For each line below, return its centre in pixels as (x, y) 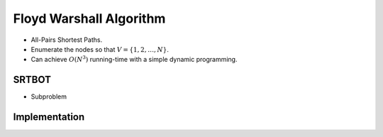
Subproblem (49, 97)
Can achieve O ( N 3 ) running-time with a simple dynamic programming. (134, 59)
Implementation (49, 117)
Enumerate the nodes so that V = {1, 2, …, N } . (100, 49)
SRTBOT (32, 80)
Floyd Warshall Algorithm (89, 18)
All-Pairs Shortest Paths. (67, 40)
